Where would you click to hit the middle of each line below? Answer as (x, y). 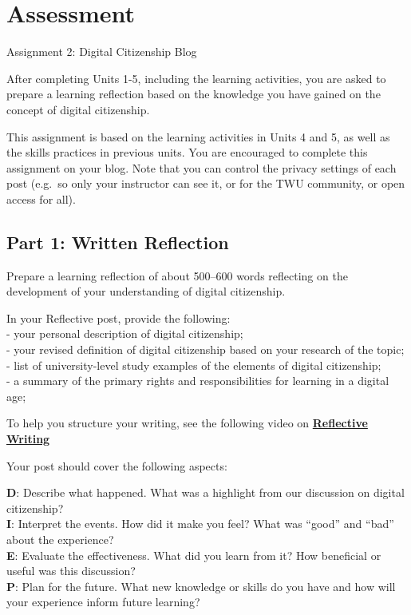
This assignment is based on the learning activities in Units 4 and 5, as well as (198, 136)
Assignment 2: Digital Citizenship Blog (102, 52)
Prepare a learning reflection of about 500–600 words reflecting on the (177, 275)
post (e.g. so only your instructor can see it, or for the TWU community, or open (206, 183)
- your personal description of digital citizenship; (125, 333)
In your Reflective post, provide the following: (119, 317)
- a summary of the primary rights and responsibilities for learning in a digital (198, 381)
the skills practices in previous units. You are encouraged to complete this (187, 152)
